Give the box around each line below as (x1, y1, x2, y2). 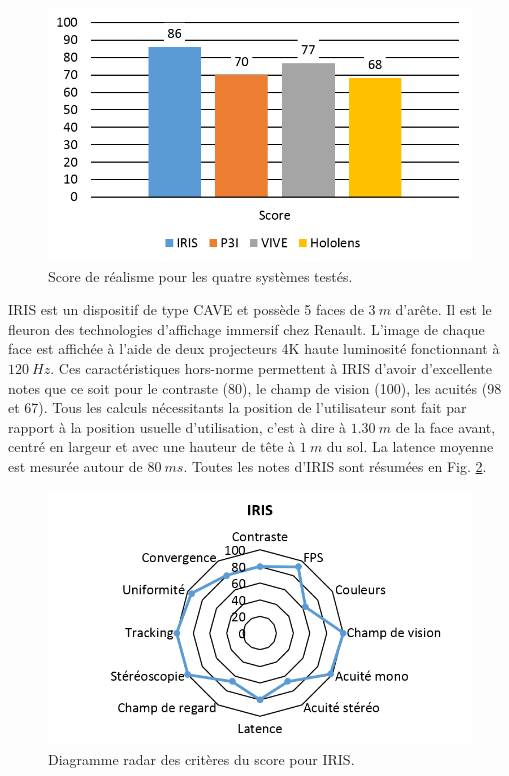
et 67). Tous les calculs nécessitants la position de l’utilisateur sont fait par (8, 397, 467, 418)
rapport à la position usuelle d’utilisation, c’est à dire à (8, 416, 347, 437)
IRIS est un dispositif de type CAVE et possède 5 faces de (8, 299, 364, 320)
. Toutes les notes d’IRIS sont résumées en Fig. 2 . (183, 455, 487, 476)
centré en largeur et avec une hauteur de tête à (8, 436, 296, 457)
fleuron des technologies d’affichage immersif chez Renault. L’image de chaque (8, 318, 485, 339)
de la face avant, (395, 416, 496, 437)
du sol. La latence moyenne (326, 436, 494, 457)
